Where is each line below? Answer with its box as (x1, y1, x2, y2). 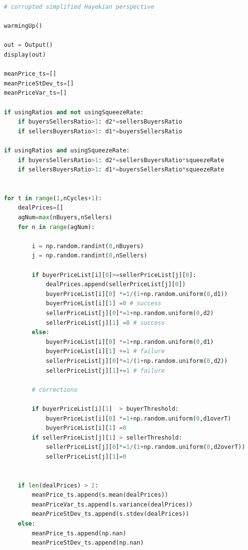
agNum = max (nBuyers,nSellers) (18, 214, 112, 221)
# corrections (32, 386, 78, 393)
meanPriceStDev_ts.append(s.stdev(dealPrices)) (32, 510, 189, 518)
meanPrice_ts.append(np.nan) (32, 529, 126, 537)
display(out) (4, 51, 46, 58)
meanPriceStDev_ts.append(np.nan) (32, 539, 144, 547)
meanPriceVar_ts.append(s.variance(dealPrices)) (32, 501, 193, 508)
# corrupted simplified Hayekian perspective (4, 3, 154, 10)
